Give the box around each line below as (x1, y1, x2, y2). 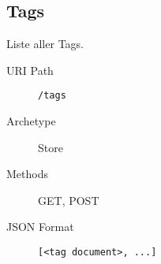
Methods (6, 165, 48, 182)
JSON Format (6, 218, 74, 235)
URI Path (6, 61, 54, 78)
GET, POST (38, 191, 99, 208)
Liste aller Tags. (6, 35, 84, 52)
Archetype (6, 113, 56, 129)
